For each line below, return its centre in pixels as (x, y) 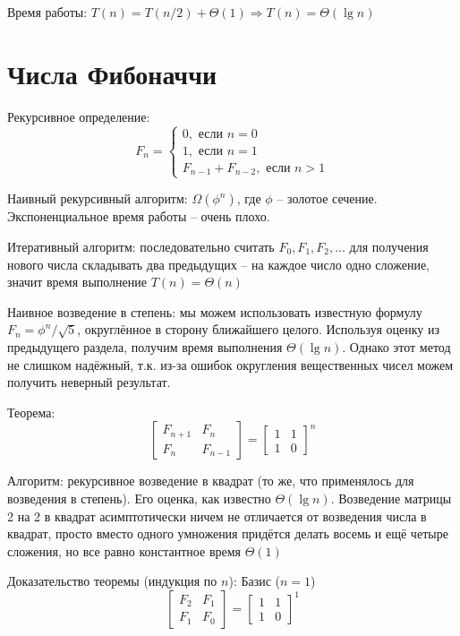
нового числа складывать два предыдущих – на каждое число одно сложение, (218, 264)
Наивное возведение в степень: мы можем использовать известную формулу (215, 311)
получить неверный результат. (89, 382)
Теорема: (31, 412)
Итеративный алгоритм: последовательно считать (141, 246)
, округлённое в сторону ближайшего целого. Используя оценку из (258, 329)
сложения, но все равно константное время (124, 550)
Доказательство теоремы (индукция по (112, 581)
